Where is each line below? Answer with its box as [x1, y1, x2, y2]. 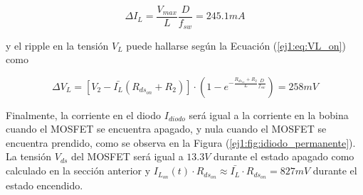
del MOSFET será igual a [71, 149, 184, 164]
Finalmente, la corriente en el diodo [6, 107, 162, 122]
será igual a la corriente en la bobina [189, 107, 349, 122]
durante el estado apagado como [214, 149, 354, 164]
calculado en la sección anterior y [6, 163, 151, 178]
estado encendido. [6, 177, 83, 192]
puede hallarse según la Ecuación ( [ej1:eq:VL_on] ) [126, 38, 346, 52]
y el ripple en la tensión [6, 38, 109, 52]
